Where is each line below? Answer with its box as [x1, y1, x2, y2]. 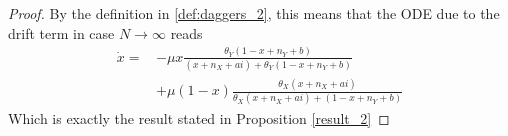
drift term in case [8, 22, 115, 43]
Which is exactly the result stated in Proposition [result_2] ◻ [8, 107, 390, 128]
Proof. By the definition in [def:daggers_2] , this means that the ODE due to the [8, 3, 500, 23]
